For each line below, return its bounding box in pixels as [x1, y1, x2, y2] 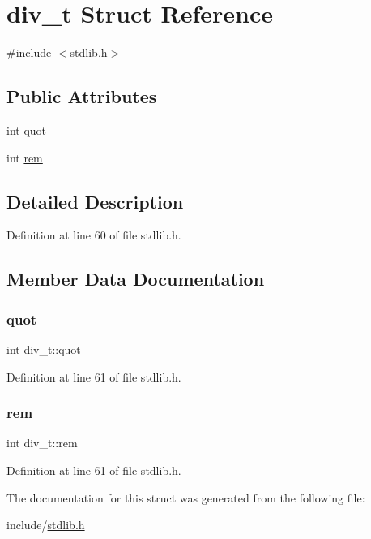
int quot [6, 121, 47, 138]
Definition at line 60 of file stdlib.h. [6, 226, 181, 244]
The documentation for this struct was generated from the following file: [6, 489, 365, 506]
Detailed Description [6, 188, 184, 213]
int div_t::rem [6, 434, 78, 451]
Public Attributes [6, 84, 157, 109]
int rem [6, 149, 43, 166]
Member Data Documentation [6, 266, 265, 291]
